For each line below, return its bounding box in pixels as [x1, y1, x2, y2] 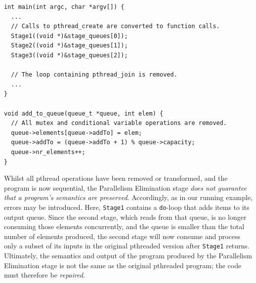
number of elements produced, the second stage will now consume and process [4, 231, 241, 241]
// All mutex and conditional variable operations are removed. [11, 120, 227, 127]
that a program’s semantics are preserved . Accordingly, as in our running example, [4, 192, 253, 202]
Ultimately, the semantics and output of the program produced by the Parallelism [4, 250, 252, 260]
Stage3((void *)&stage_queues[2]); [11, 51, 128, 59]
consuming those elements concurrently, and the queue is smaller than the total [4, 221, 245, 232]
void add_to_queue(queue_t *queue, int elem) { [4, 110, 164, 117]
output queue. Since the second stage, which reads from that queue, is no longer [4, 211, 247, 222]
